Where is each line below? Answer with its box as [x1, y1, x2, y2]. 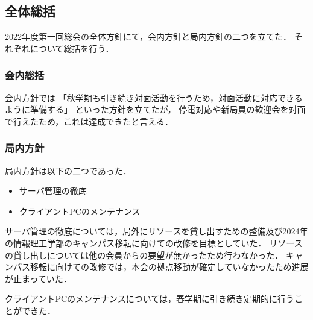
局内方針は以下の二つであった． [5, 164, 131, 177]
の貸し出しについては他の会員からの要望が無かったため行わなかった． [5, 248, 283, 261]
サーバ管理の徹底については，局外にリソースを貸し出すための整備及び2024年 [5, 225, 308, 237]
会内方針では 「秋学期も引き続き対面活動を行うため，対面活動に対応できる [5, 91, 303, 104]
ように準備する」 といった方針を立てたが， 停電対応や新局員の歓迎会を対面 [5, 103, 306, 116]
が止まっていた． [5, 272, 72, 284]
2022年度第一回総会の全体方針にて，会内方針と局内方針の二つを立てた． [5, 30, 292, 43]
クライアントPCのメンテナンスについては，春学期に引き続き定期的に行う [5, 292, 295, 305]
